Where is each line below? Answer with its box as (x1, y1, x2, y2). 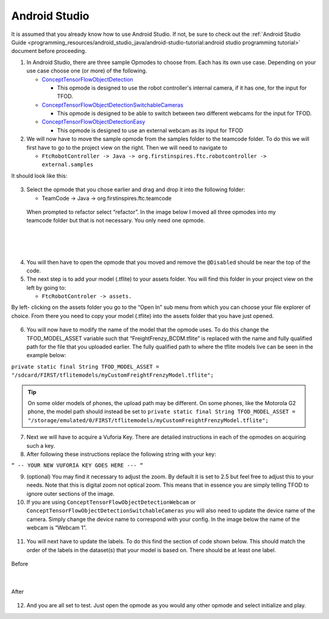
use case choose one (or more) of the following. (26, 67, 147, 74)
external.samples (41, 161, 94, 168)
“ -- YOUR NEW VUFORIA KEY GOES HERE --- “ (11, 462, 143, 469)
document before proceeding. (11, 48, 87, 55)
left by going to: (26, 284, 66, 291)
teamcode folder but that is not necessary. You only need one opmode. (26, 217, 205, 224)
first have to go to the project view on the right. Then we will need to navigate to (26, 144, 228, 151)
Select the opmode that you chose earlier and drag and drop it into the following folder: (26, 186, 246, 193)
